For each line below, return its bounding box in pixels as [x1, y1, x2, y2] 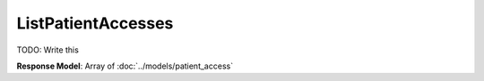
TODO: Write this [16, 45, 80, 55]
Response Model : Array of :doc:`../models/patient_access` [16, 61, 233, 71]
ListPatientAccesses [16, 13, 174, 33]
